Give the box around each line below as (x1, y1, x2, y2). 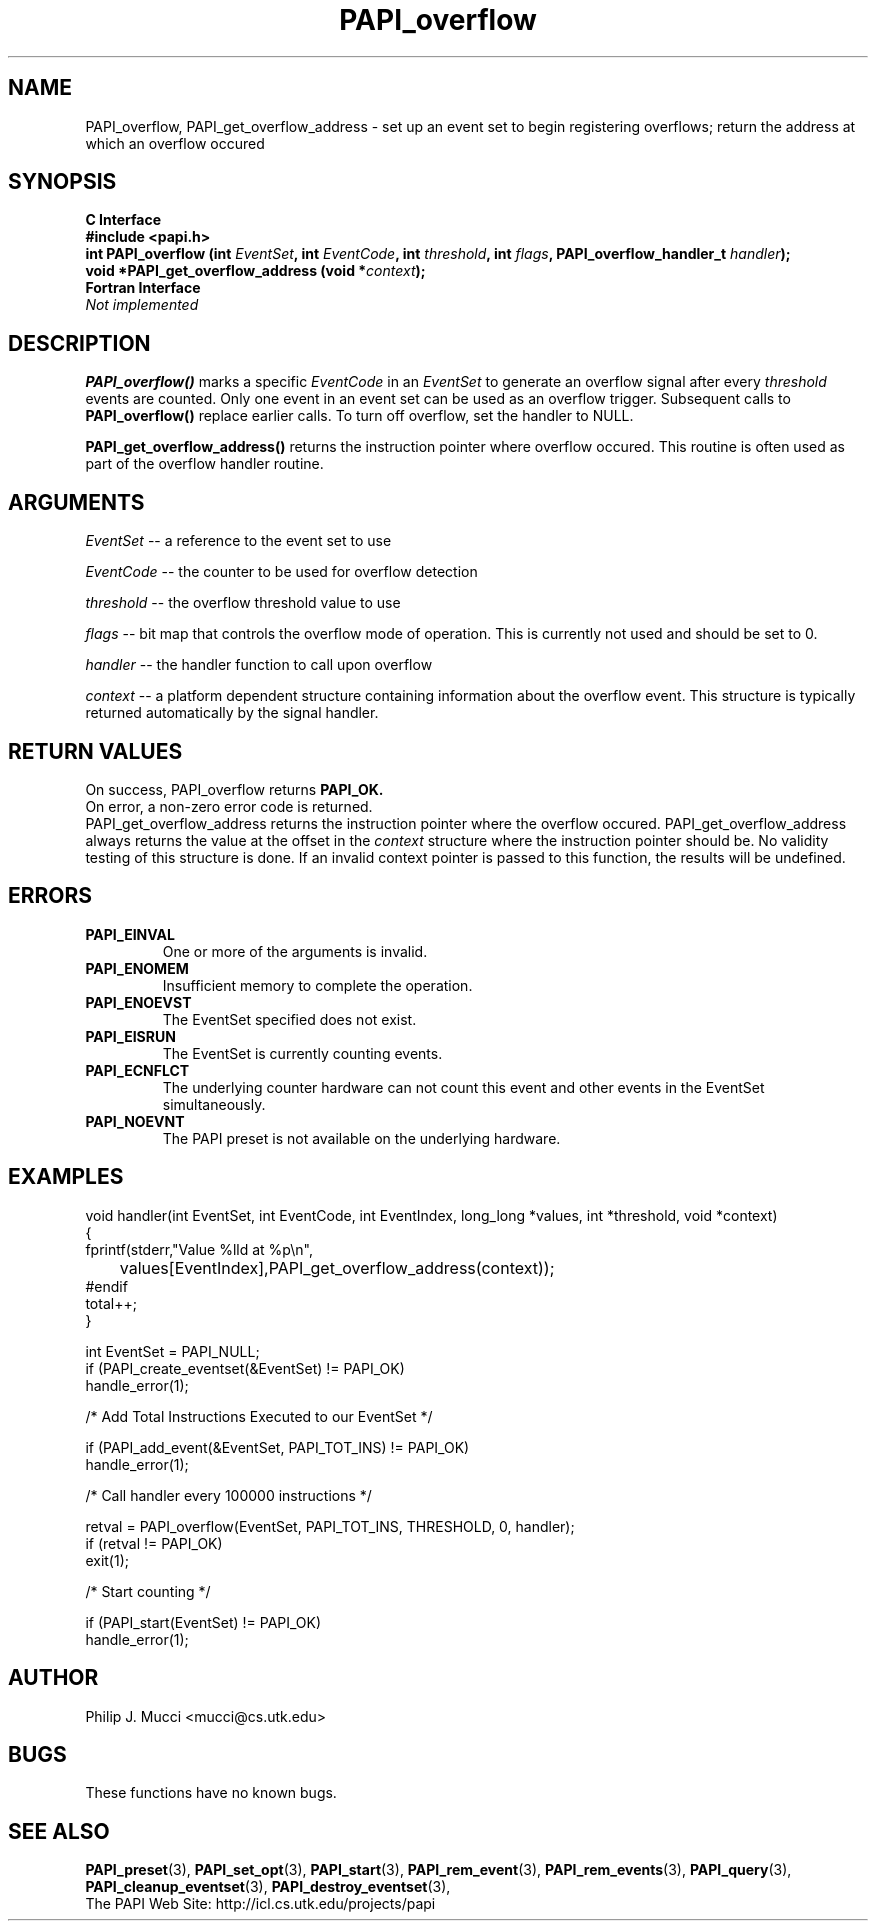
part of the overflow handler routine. (85, 455, 324, 473)
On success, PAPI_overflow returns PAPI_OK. (85, 780, 384, 798)
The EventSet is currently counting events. (162, 1044, 443, 1062)
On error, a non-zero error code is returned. (85, 797, 373, 815)
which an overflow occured (85, 134, 265, 152)
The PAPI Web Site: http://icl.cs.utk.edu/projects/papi (85, 1895, 436, 1913)
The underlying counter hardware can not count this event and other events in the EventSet (162, 1078, 765, 1096)
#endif (85, 1277, 128, 1295)
